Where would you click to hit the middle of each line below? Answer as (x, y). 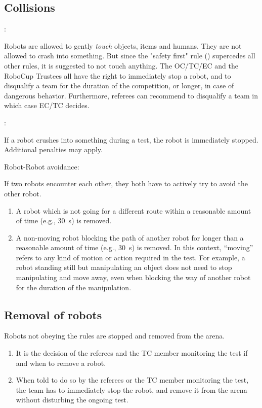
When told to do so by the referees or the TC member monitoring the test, (132, 380)
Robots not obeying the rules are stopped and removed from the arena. (115, 336)
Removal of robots (53, 314)
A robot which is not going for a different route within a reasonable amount (134, 210)
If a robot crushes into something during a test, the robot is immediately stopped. (131, 139)
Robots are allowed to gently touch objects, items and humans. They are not (123, 45)
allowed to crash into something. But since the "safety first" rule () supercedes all (130, 56)
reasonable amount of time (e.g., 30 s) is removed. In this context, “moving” (135, 247)
